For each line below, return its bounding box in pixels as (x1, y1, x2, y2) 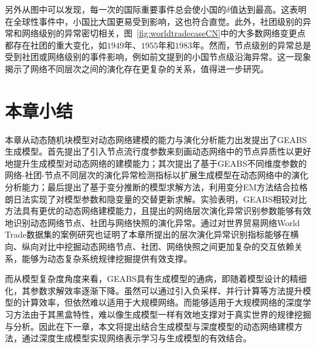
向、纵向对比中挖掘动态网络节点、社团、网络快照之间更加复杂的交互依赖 (5, 240, 294, 253)
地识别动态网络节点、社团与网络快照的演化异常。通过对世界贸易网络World (5, 216, 300, 229)
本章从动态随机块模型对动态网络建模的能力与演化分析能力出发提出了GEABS (5, 133, 307, 146)
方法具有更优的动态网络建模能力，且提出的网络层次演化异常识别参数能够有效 (5, 204, 311, 217)
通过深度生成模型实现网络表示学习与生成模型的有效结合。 (21, 332, 252, 344)
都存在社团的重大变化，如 (5, 38, 107, 51)
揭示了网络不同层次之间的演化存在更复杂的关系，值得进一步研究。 (5, 62, 269, 75)
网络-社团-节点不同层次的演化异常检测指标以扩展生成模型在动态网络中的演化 (5, 169, 309, 181)
